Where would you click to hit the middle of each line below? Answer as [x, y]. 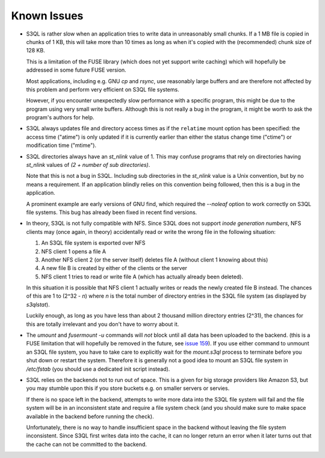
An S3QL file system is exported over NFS [93, 243]
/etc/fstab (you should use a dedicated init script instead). [98, 369]
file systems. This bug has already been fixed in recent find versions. [112, 212]
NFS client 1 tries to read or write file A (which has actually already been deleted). [142, 277]
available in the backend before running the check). [90, 416]
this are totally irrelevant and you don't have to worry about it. [103, 324]
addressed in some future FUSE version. [76, 70]
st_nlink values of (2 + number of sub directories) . [88, 165]
